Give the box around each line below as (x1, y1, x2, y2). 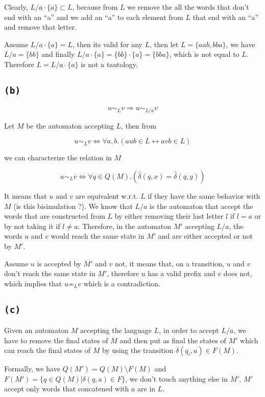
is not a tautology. (81, 58, 138, 69)
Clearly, (4, 2, 28, 12)
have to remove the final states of (4, 335, 108, 345)
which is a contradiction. (83, 278, 160, 288)
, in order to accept (159, 325, 219, 336)
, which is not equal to (169, 49, 239, 59)
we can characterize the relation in (4, 152, 112, 163)
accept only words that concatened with (4, 383, 129, 394)
